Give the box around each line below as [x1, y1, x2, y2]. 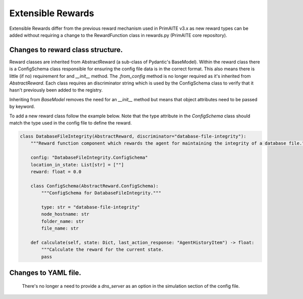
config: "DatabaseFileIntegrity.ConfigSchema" [30, 155, 148, 160]
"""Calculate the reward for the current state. [41, 247, 164, 252]
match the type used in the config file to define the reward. [9, 119, 132, 126]
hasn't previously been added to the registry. [9, 87, 103, 93]
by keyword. [9, 104, 35, 110]
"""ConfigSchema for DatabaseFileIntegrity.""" [41, 190, 162, 196]
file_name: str [41, 226, 79, 231]
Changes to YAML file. [9, 269, 81, 277]
